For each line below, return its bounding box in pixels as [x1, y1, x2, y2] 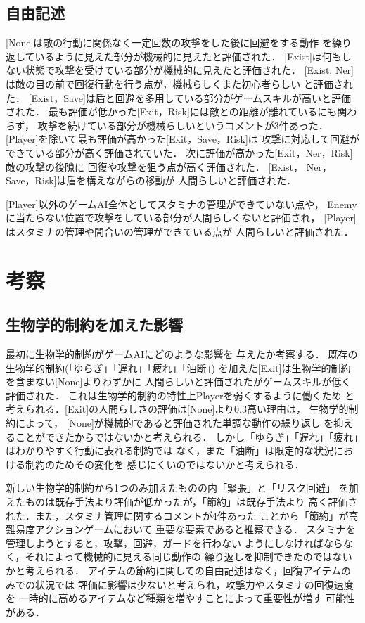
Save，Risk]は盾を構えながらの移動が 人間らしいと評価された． [6, 173, 297, 188]
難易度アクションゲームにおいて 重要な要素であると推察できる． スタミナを [6, 522, 356, 537]
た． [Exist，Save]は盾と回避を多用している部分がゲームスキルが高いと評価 [6, 90, 351, 105]
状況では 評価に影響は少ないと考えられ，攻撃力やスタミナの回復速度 [34, 577, 354, 591]
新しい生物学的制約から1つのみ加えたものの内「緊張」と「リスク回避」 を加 [6, 480, 359, 495]
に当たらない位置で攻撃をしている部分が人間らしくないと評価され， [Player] [6, 210, 357, 225]
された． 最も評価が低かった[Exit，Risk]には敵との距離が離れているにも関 [6, 104, 347, 119]
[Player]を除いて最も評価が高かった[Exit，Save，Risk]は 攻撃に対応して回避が [6, 131, 360, 146]
